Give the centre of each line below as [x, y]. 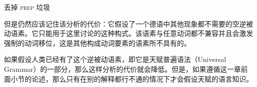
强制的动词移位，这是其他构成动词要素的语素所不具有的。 [97, 43]
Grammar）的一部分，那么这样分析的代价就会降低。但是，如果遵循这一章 [123, 69]
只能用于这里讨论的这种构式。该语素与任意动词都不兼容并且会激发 [146, 33]
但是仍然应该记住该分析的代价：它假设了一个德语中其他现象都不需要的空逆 [125, 23]
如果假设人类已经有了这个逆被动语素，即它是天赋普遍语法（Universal [115, 59]
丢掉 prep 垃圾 [27, 7]
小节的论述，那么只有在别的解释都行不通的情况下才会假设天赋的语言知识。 [132, 78]
